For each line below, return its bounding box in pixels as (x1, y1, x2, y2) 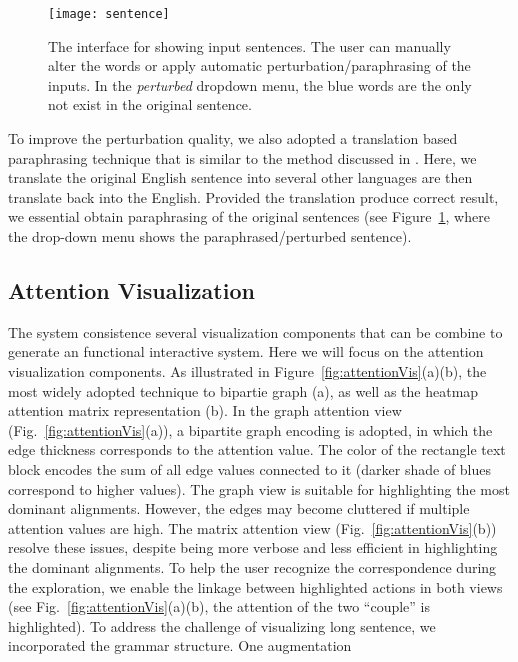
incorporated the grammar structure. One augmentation (8, 635, 352, 656)
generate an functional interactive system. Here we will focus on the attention (8, 341, 484, 362)
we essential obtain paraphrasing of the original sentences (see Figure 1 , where (8, 206, 490, 227)
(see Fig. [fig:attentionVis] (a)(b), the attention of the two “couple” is (8, 596, 430, 617)
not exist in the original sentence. (48, 94, 252, 115)
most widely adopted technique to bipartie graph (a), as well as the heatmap (8, 380, 479, 401)
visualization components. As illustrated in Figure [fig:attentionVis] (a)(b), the (8, 360, 487, 381)
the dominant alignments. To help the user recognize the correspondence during (8, 556, 497, 577)
